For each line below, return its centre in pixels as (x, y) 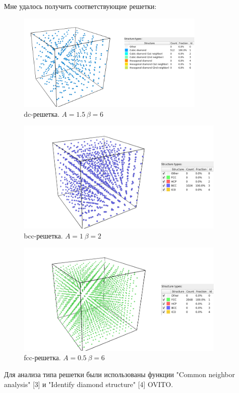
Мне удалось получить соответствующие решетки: (80, 6)
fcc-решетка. (42, 357)
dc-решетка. (42, 114)
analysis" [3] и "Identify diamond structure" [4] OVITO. (89, 384)
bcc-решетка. (43, 235)
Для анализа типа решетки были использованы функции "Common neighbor (119, 374)
